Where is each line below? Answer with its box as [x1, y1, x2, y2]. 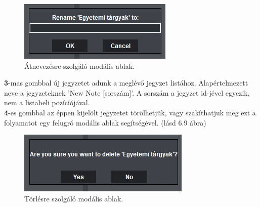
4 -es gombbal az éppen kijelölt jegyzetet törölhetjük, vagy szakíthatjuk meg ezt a [4, 107, 256, 117]
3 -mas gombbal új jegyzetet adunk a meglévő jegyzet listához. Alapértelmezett [4, 77, 248, 88]
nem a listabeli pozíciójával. [4, 97, 90, 108]
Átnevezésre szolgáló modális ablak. [24, 60, 135, 71]
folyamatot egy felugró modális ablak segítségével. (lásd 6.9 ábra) [4, 117, 206, 128]
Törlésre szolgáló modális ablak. [24, 193, 123, 203]
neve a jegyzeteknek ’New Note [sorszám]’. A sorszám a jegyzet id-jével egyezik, [4, 87, 250, 98]
